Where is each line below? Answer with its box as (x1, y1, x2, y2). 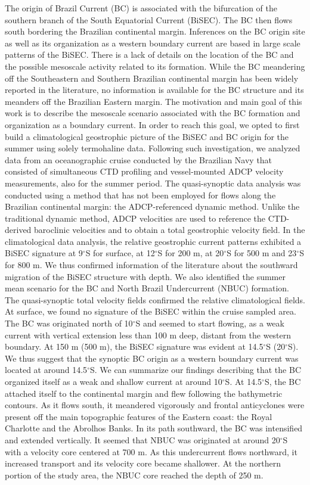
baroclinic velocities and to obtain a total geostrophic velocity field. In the (34, 223, 305, 236)
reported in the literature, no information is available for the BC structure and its (5, 83, 304, 96)
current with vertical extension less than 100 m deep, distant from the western (5, 328, 292, 341)
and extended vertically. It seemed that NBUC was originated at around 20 (5, 433, 280, 446)
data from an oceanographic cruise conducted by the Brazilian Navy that (5, 153, 272, 166)
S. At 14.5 (225, 375, 262, 387)
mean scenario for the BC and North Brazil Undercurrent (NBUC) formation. (5, 282, 289, 294)
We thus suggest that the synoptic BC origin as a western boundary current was (5, 352, 299, 364)
